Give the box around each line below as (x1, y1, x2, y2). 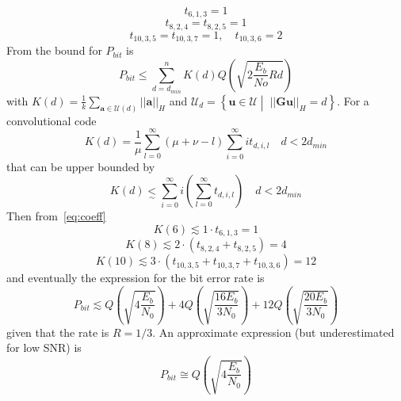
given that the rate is (6, 323, 109, 340)
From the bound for (6, 42, 102, 59)
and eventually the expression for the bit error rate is (6, 269, 265, 286)
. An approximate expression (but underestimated (152, 323, 395, 340)
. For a (337, 92, 369, 109)
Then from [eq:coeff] (6, 208, 106, 224)
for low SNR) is (6, 339, 82, 356)
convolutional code (6, 112, 97, 128)
